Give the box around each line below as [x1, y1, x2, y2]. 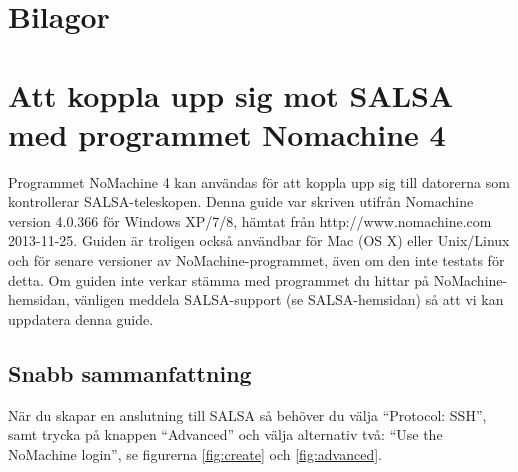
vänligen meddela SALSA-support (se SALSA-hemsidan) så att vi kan [74, 289, 504, 310]
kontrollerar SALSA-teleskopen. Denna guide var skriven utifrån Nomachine [8, 191, 474, 212]
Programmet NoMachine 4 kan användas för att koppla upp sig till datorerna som [8, 171, 510, 192]
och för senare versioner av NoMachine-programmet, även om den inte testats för [8, 250, 505, 271]
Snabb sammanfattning [8, 357, 252, 388]
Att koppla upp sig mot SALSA [8, 74, 454, 115]
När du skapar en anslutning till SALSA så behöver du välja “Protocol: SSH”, [8, 404, 487, 425]
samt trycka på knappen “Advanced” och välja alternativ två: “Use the [8, 424, 443, 445]
